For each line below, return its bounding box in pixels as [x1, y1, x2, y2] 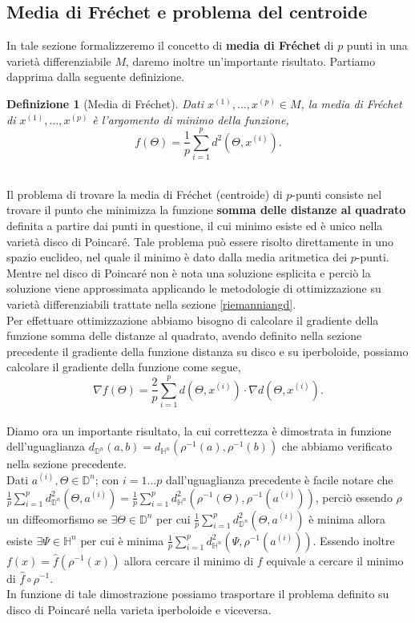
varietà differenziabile [6, 52, 111, 69]
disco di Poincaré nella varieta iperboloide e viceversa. [6, 601, 272, 617]
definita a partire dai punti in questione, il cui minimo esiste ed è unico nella [6, 217, 383, 234]
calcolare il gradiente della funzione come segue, [6, 358, 241, 375]
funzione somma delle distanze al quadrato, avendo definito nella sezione [6, 327, 362, 344]
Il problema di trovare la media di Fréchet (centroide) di [6, 185, 283, 202]
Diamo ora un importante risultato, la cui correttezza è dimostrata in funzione [6, 422, 392, 439]
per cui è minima [80, 532, 164, 548]
